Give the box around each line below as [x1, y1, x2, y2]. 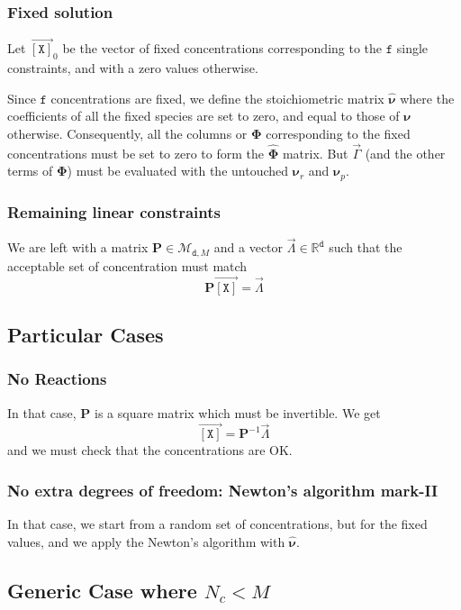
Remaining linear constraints [7, 200, 221, 223]
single [396, 39, 429, 58]
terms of [7, 161, 53, 180]
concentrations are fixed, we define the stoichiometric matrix [50, 88, 384, 107]
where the [400, 88, 455, 107]
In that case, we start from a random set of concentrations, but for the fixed [7, 514, 428, 533]
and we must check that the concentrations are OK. [7, 441, 293, 460]
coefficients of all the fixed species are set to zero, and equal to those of [7, 106, 400, 125]
